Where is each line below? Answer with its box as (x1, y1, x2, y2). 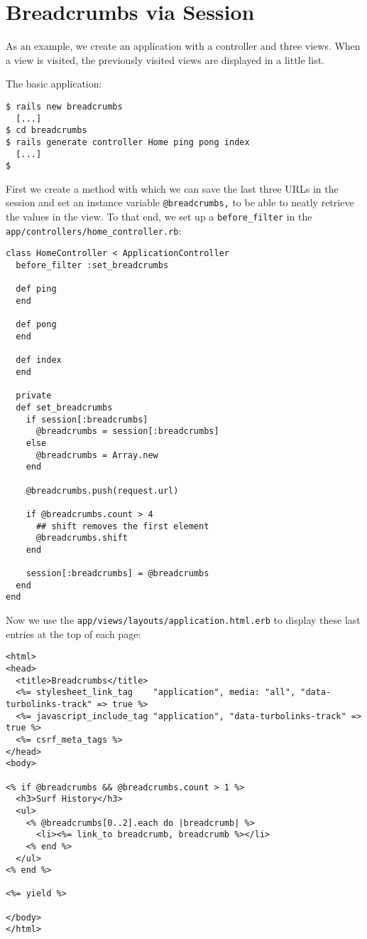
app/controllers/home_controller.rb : (6, 223, 182, 238)
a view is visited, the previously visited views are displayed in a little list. (6, 52, 324, 67)
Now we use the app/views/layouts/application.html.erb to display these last (6, 612, 361, 627)
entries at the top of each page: (6, 626, 141, 641)
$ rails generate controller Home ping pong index (6, 137, 250, 147)
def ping (16, 284, 57, 295)
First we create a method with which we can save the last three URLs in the (6, 181, 339, 196)
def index (16, 355, 62, 366)
